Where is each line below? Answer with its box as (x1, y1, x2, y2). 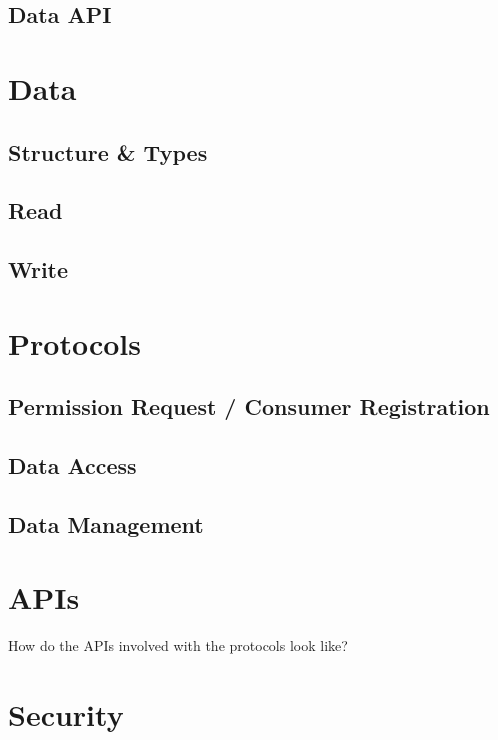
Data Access (8, 450, 137, 481)
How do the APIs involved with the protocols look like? (8, 635, 348, 656)
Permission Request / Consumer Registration (8, 391, 490, 422)
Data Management (8, 508, 204, 539)
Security (8, 694, 124, 735)
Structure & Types (8, 136, 208, 167)
